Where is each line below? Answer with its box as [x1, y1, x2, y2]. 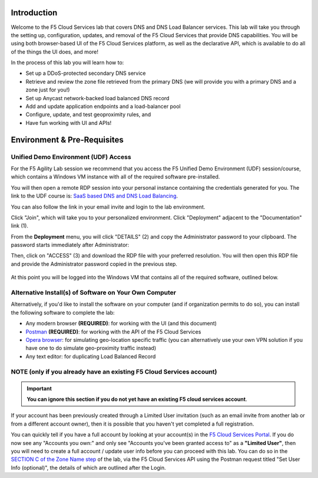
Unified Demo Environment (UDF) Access [11, 153, 132, 161]
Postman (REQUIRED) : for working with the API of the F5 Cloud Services [25, 328, 201, 335]
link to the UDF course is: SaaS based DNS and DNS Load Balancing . [11, 192, 178, 200]
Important [26, 385, 52, 392]
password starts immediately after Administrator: [11, 242, 130, 249]
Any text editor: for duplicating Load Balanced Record [25, 352, 156, 360]
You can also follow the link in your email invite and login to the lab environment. [11, 203, 206, 210]
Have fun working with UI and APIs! [25, 119, 112, 126]
